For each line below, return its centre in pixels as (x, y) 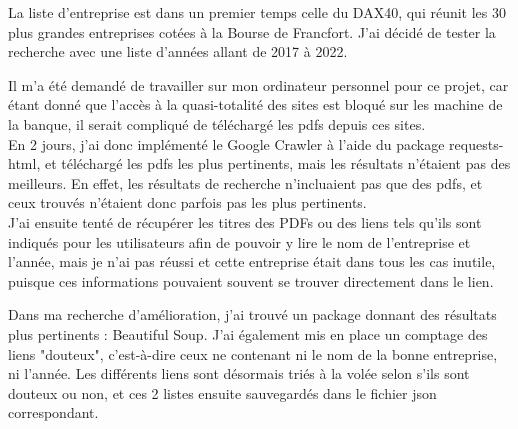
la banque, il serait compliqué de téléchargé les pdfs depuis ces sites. (217, 123)
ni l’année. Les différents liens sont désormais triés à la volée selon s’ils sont (239, 373)
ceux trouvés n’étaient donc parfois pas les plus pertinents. (187, 202)
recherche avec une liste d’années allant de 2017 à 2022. (178, 51)
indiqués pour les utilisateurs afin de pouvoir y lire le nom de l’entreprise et (239, 241)
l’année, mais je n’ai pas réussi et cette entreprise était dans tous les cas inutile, (252, 261)
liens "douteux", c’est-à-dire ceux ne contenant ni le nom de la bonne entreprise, (253, 353)
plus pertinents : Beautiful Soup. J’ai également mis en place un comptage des (248, 333)
